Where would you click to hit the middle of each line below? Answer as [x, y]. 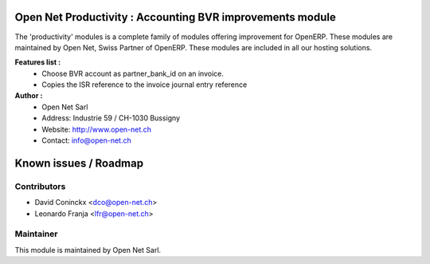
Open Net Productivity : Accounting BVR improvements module [175, 17]
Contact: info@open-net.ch [86, 140]
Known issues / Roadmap [79, 163]
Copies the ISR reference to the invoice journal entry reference [145, 85]
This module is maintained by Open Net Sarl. [88, 250]
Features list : [38, 62]
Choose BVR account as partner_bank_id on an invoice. [133, 73]
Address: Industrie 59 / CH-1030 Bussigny [111, 118]
